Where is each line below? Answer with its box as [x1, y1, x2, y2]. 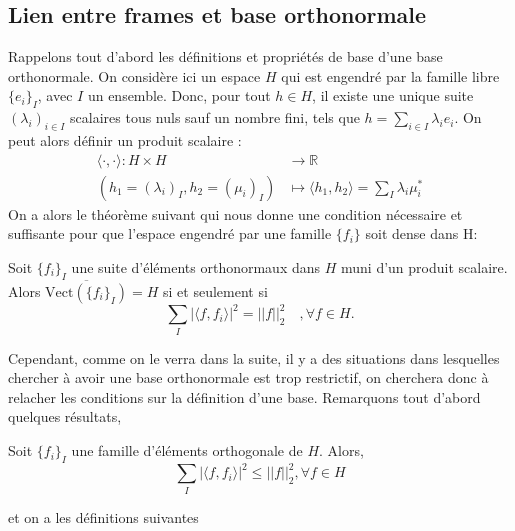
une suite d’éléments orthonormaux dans [71, 256, 321, 277]
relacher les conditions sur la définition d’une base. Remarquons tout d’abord [8, 386, 481, 407]
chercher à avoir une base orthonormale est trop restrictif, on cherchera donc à [8, 367, 489, 388]
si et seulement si [163, 280, 268, 301]
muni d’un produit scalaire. [341, 256, 508, 277]
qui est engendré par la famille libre [281, 65, 500, 86]
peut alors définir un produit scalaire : [8, 129, 242, 150]
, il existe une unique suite [312, 85, 474, 106]
